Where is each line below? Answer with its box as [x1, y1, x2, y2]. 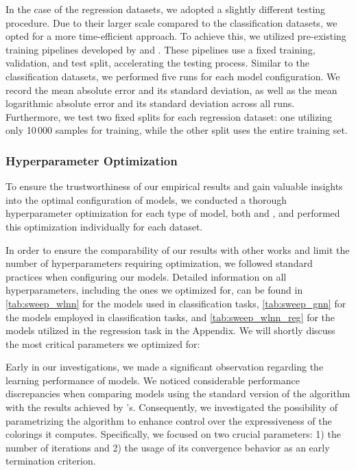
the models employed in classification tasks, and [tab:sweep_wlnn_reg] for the [5, 309, 335, 324]
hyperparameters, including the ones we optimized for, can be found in [5, 283, 303, 297]
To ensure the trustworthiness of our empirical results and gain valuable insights [5, 179, 343, 193]
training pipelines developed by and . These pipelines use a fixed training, [5, 42, 316, 56]
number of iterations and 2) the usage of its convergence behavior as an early [5, 440, 330, 454]
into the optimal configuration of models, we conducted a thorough [5, 192, 287, 207]
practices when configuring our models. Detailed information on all [5, 269, 287, 283]
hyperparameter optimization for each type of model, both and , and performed [5, 206, 340, 220]
